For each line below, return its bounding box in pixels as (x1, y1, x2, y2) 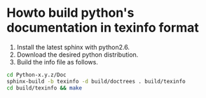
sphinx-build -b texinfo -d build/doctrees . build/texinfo (6, 78, 186, 85)
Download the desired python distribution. (16, 50, 139, 59)
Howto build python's (6, 5, 135, 21)
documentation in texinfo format (6, 20, 199, 36)
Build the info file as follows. (16, 57, 99, 66)
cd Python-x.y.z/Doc (6, 71, 67, 78)
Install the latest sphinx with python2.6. (16, 43, 130, 51)
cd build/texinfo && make (6, 84, 82, 92)
